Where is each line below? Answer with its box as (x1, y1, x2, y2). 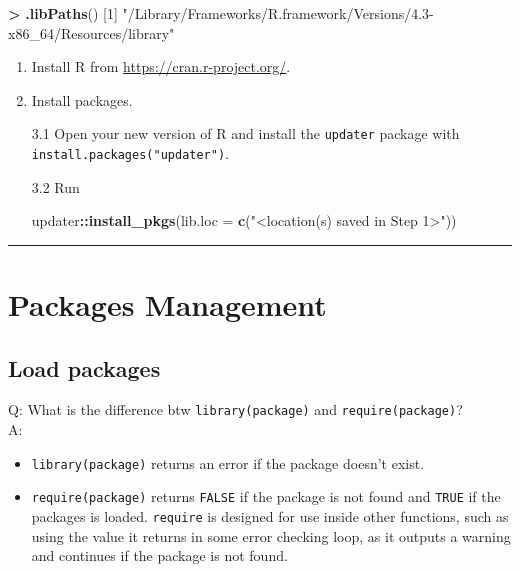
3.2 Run (31, 176, 80, 197)
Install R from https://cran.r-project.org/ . (31, 56, 291, 77)
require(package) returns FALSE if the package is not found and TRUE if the (31, 486, 501, 507)
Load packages (8, 352, 161, 383)
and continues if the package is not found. (31, 545, 288, 566)
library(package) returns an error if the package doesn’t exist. (31, 452, 425, 473)
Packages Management (8, 284, 327, 325)
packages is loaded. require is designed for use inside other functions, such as (31, 506, 509, 527)
